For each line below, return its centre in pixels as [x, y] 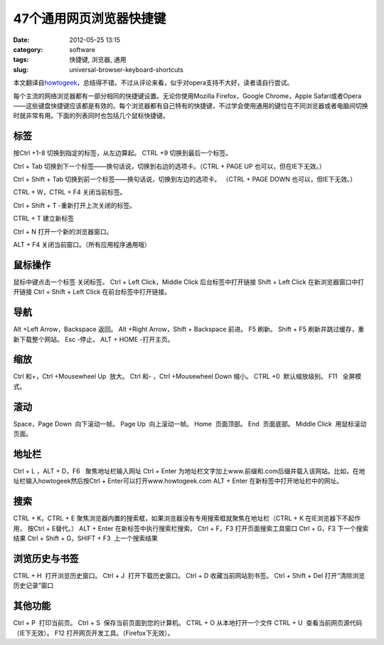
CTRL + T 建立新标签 [44, 219]
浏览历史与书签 [46, 559]
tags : [21, 60]
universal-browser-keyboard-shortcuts [127, 69]
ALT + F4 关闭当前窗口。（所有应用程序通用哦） [82, 244]
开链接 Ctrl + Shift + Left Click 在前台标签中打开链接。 [92, 292]
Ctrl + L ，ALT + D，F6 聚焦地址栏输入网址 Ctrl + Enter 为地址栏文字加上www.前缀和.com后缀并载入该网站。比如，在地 [189, 471]
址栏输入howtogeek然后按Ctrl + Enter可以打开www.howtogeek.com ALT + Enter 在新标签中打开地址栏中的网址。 [178, 481]
